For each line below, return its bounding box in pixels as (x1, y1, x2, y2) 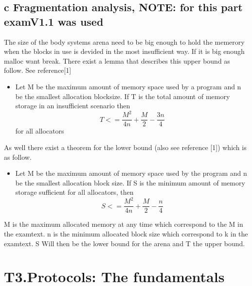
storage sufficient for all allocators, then (15, 187, 134, 197)
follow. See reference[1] (4, 65, 72, 75)
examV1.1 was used (4, 14, 104, 29)
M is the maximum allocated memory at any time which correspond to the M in (4, 219, 243, 229)
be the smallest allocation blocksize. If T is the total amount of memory (15, 91, 230, 101)
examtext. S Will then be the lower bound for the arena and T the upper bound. (4, 238, 245, 248)
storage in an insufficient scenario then (15, 101, 130, 111)
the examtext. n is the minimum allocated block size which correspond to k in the (4, 229, 248, 239)
